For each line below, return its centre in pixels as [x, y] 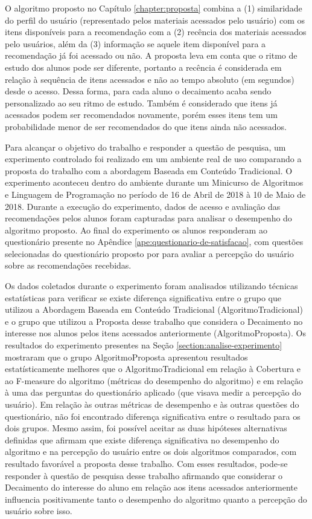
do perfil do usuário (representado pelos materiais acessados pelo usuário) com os [155, 20]
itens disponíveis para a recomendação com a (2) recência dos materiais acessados [156, 32]
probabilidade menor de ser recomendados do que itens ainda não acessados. [146, 126]
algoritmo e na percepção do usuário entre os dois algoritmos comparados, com [151, 452]
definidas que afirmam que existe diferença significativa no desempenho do [142, 439]
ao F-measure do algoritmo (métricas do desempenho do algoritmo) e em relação [154, 380]
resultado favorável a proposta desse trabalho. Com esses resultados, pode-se [146, 463]
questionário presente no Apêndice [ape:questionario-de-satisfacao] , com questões [154, 242]
